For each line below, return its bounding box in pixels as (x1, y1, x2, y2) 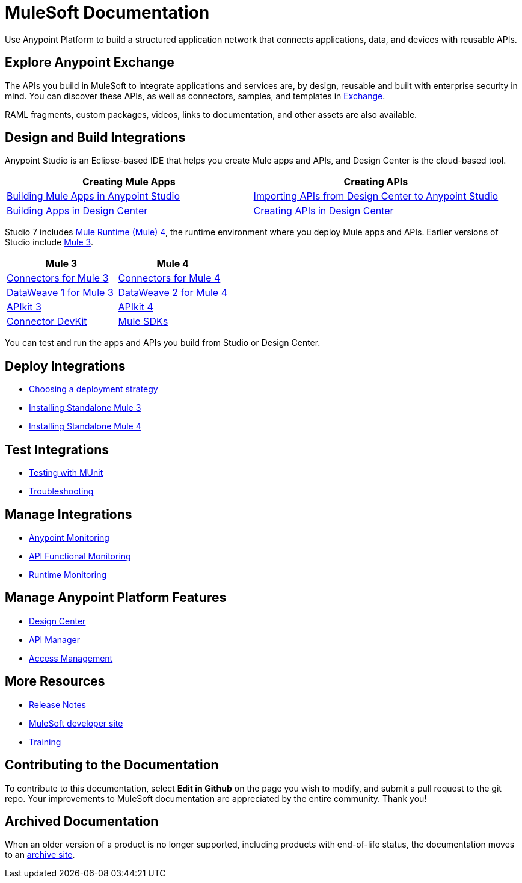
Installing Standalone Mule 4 (29, 421, 141, 432)
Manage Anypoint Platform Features (5, 590, 227, 606)
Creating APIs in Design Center (253, 205, 394, 217)
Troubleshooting (29, 486, 94, 497)
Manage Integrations (5, 506, 132, 522)
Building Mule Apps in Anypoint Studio (7, 190, 180, 203)
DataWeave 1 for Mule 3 (7, 286, 114, 299)
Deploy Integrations (5, 358, 126, 374)
